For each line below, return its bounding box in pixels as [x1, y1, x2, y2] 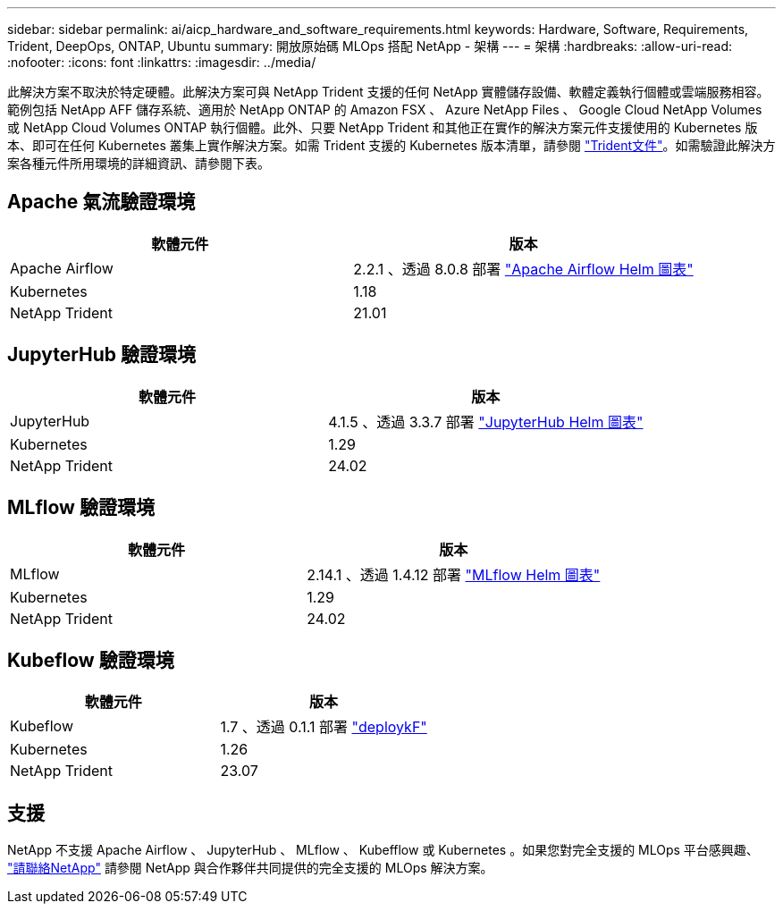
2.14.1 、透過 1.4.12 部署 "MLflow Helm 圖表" [307, 565, 601, 584]
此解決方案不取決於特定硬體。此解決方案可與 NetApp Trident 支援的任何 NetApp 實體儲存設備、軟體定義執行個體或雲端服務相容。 [7, 84, 770, 99]
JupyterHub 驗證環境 [7, 343, 197, 367]
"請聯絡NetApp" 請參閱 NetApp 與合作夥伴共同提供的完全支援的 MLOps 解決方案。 [7, 860, 493, 876]
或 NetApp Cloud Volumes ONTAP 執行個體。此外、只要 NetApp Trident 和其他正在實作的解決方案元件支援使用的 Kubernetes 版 [7, 120, 758, 135]
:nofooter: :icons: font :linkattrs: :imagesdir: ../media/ [7, 55, 316, 70]
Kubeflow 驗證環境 [7, 648, 174, 671]
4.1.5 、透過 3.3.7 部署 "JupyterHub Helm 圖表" [328, 412, 644, 431]
